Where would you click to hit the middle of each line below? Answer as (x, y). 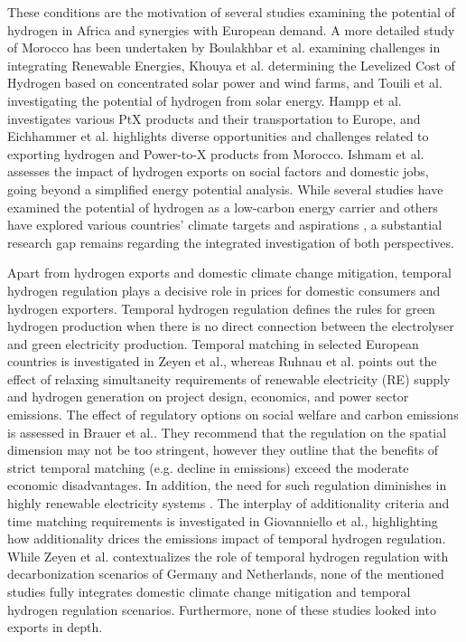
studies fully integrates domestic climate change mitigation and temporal (209, 591)
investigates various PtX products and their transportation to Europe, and (214, 118)
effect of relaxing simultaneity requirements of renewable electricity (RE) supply (229, 378)
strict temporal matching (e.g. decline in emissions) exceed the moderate (208, 467)
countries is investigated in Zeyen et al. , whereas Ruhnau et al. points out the (222, 361)
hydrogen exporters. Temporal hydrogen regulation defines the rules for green (221, 308)
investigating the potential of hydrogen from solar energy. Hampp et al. (205, 100)
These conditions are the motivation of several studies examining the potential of (231, 12)
